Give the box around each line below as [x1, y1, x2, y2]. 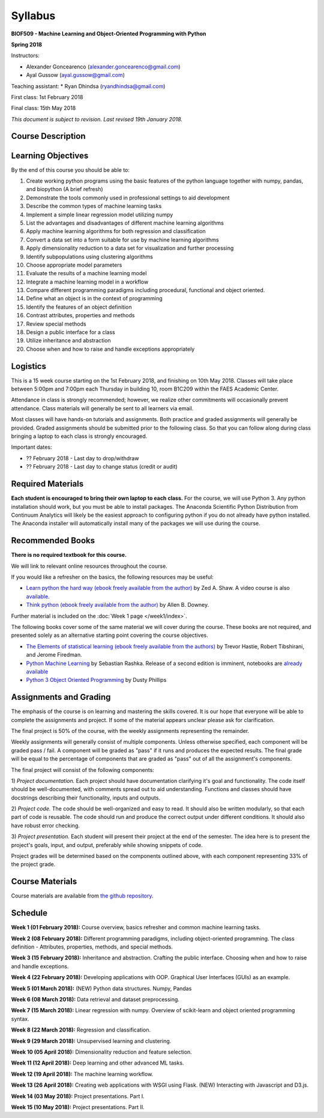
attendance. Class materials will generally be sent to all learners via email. [11, 404, 194, 412]
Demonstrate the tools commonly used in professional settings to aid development [26, 194, 230, 201]
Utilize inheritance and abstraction [26, 337, 111, 344]
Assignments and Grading [11, 692, 111, 702]
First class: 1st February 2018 [11, 93, 83, 100]
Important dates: [11, 443, 52, 451]
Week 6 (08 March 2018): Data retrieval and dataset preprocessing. [11, 995, 180, 1003]
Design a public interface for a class [26, 329, 115, 336]
